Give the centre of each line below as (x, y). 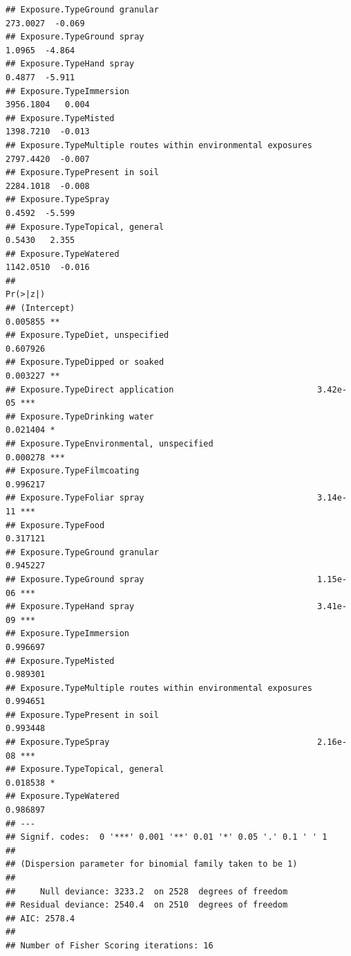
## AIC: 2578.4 (40, 918)
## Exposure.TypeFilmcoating (73, 471)
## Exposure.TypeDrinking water (80, 416)
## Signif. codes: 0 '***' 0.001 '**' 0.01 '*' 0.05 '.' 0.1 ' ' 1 (167, 837)
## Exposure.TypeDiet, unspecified (87, 335)
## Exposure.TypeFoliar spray (75, 498)
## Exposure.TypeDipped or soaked (85, 362)
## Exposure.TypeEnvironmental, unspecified (110, 444)
